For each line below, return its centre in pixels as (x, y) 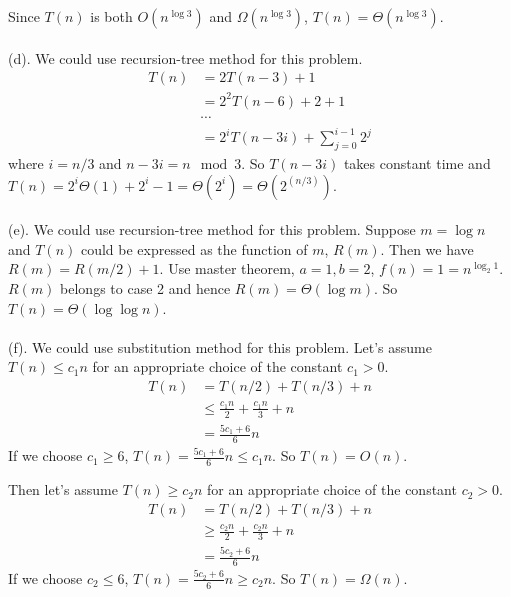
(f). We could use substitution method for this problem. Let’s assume (220, 346)
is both (111, 16)
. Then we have (427, 248)
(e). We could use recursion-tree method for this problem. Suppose (212, 229)
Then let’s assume (63, 489)
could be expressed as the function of (194, 248)
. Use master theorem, (227, 268)
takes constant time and (417, 163)
